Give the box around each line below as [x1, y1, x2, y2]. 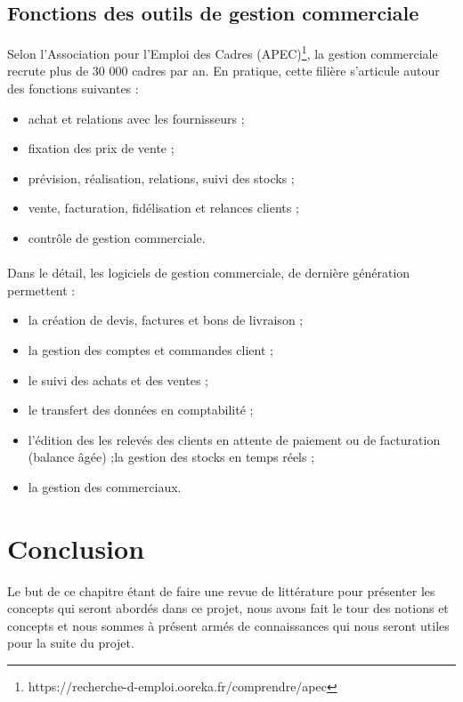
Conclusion [7, 529, 145, 566]
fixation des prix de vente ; [28, 139, 175, 157]
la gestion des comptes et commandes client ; [28, 340, 273, 359]
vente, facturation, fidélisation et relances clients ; [28, 198, 299, 217]
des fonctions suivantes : [7, 79, 139, 98]
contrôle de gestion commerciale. [28, 229, 206, 247]
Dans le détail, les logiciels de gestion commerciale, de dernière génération [7, 263, 410, 282]
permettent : [7, 280, 76, 299]
